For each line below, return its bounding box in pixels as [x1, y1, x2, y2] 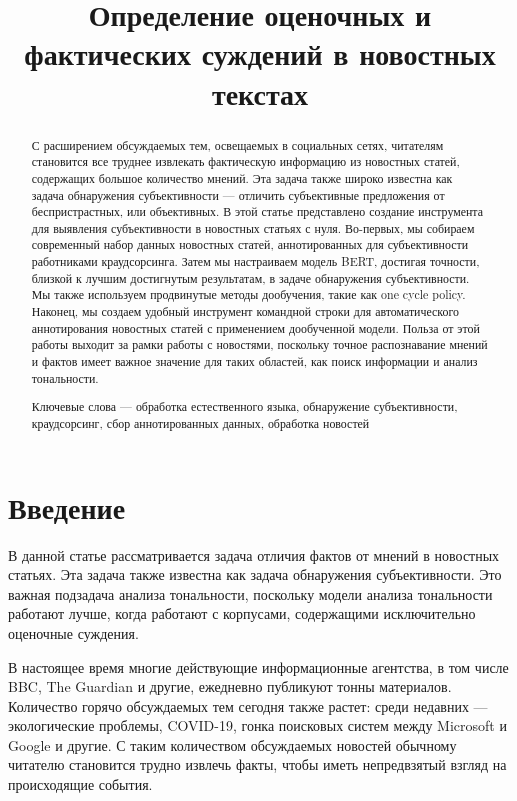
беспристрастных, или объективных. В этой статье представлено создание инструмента [31, 203, 483, 220]
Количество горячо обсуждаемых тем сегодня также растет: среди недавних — [8, 695, 488, 716]
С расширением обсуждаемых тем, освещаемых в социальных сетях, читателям [31, 136, 444, 153]
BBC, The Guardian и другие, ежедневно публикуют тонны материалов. [8, 676, 452, 697]
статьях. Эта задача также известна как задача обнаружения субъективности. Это [8, 564, 502, 585]
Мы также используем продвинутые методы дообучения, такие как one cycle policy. [31, 286, 466, 303]
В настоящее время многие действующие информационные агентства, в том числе [8, 656, 509, 677]
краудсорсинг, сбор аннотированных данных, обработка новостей [31, 414, 370, 431]
